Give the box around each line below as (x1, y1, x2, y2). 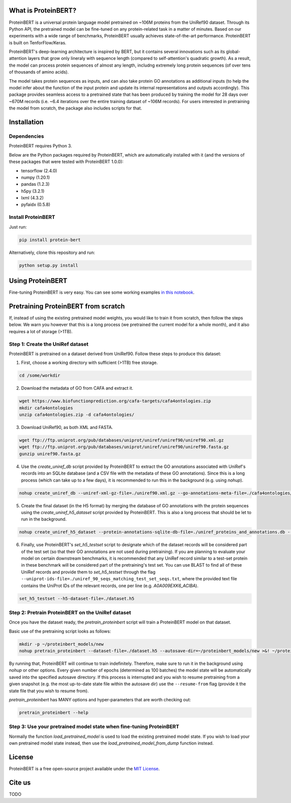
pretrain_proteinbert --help (19, 710, 89, 715)
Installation (9, 118, 44, 126)
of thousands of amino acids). (9, 69, 69, 75)
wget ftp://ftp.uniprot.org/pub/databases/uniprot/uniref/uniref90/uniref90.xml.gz (19, 438, 224, 443)
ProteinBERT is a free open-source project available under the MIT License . (9, 766, 160, 772)
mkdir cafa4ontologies (19, 405, 73, 410)
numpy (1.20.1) (21, 174, 50, 180)
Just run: (9, 224, 27, 230)
